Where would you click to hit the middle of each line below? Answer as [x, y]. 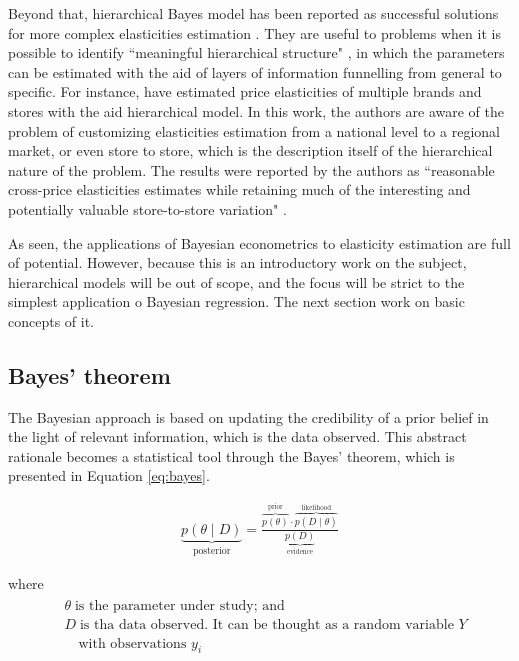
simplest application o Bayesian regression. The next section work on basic [236, 301]
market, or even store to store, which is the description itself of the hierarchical [250, 150]
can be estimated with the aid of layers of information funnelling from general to [255, 71]
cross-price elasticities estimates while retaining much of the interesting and [239, 189]
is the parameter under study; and [179, 605]
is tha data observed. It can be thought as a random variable [266, 624]
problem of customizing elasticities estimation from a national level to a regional [254, 130]
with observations [132, 643]
